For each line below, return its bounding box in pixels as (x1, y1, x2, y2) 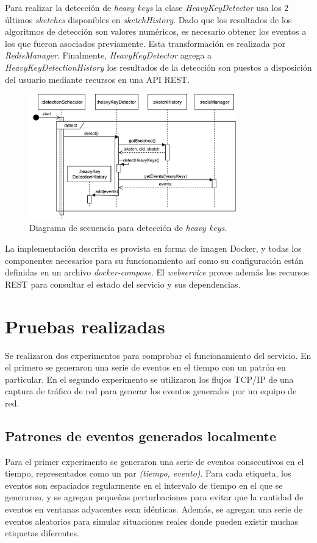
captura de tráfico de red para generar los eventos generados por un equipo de (5, 385, 297, 397)
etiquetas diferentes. (5, 527, 79, 539)
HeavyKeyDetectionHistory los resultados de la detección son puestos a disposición (5, 60, 312, 73)
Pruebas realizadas (5, 313, 165, 338)
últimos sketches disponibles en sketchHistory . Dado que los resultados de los (5, 13, 292, 26)
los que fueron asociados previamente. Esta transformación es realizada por (5, 37, 286, 49)
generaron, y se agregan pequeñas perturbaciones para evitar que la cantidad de (5, 491, 304, 503)
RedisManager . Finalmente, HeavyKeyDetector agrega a (5, 49, 212, 62)
